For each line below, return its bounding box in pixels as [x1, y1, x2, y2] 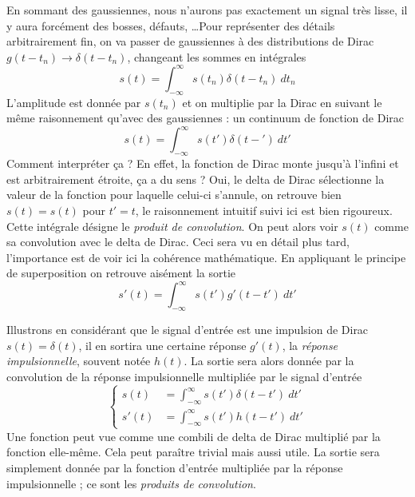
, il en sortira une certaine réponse [78, 336, 247, 353]
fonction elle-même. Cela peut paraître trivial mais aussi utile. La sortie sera [6, 443, 380, 460]
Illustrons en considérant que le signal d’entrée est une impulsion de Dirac [6, 321, 369, 338]
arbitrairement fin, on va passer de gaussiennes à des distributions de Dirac [6, 33, 374, 50]
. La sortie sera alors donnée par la [184, 352, 354, 369]
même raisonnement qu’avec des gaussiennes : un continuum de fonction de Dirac [6, 109, 405, 126]
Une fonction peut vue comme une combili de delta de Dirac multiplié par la [6, 427, 381, 444]
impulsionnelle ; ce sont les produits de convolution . [6, 475, 256, 491]
